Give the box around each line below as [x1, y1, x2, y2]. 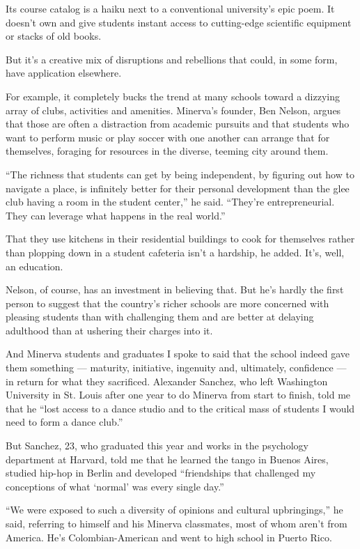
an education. [6, 258, 63, 273]
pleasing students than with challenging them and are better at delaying [6, 309, 314, 324]
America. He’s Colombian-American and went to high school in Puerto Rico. [6, 529, 332, 544]
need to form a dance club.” [6, 415, 123, 429]
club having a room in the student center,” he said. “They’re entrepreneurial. [6, 194, 335, 209]
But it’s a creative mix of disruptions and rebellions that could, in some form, [6, 52, 338, 66]
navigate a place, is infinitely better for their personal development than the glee [6, 180, 350, 195]
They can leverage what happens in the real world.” [6, 208, 226, 222]
